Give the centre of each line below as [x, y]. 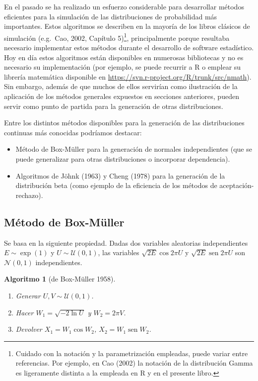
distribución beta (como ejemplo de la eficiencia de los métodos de [116, 185]
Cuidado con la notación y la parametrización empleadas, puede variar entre [132, 353]
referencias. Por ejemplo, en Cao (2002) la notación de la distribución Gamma [134, 363]
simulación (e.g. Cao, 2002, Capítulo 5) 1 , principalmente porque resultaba [117, 37]
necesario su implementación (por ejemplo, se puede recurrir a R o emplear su [123, 67]
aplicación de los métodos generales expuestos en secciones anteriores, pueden [122, 96]
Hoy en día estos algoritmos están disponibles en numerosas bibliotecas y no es [124, 57]
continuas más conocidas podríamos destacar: [73, 132]
